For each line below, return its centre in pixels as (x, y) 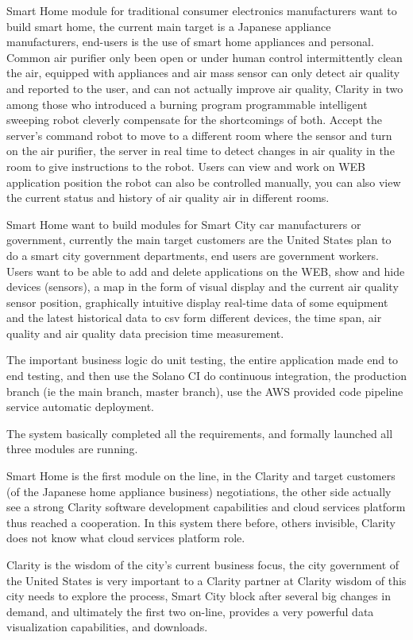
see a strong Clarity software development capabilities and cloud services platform (206, 507)
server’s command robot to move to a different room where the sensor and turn (199, 135)
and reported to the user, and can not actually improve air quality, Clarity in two (205, 88)
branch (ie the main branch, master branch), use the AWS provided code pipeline (205, 391)
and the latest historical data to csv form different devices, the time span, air (194, 318)
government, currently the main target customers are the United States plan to (199, 240)
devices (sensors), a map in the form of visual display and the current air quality (203, 287)
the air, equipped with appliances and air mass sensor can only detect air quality (203, 73)
